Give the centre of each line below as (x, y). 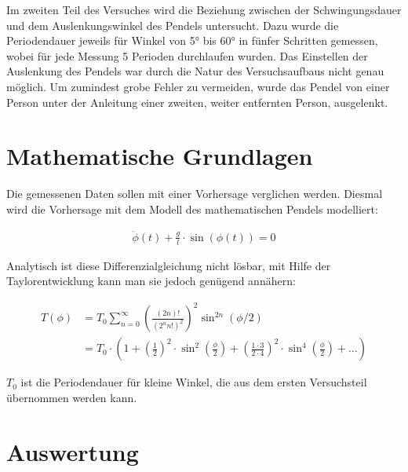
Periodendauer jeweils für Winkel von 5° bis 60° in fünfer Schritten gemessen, (192, 40)
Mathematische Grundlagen (160, 156)
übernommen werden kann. (72, 397)
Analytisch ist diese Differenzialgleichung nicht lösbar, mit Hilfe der (169, 265)
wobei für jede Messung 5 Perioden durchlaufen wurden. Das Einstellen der (187, 55)
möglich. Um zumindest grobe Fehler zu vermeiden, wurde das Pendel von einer (198, 86)
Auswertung (73, 451)
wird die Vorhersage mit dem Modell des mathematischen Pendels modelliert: (192, 209)
